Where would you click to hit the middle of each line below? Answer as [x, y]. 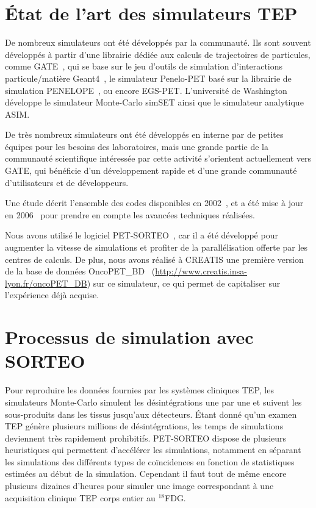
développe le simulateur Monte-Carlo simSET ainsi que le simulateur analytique [154, 102]
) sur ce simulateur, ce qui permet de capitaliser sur [184, 283]
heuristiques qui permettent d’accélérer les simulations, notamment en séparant [153, 450]
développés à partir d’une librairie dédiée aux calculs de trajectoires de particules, [158, 54]
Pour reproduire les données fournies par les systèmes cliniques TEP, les [139, 390]
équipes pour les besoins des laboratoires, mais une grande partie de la [137, 146]
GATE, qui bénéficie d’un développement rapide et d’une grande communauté [151, 170]
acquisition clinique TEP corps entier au [80, 497]
